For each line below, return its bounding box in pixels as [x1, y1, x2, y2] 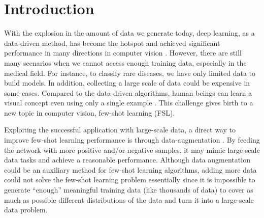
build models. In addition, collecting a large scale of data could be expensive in [4, 77, 250, 88]
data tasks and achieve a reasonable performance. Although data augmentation [4, 154, 250, 165]
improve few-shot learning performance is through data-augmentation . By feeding [4, 134, 260, 145]
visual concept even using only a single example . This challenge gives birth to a [4, 97, 253, 108]
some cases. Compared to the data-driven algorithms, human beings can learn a [4, 87, 252, 98]
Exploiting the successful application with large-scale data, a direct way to [4, 124, 236, 135]
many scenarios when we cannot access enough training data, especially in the [4, 57, 247, 68]
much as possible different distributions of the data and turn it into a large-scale [4, 194, 254, 205]
